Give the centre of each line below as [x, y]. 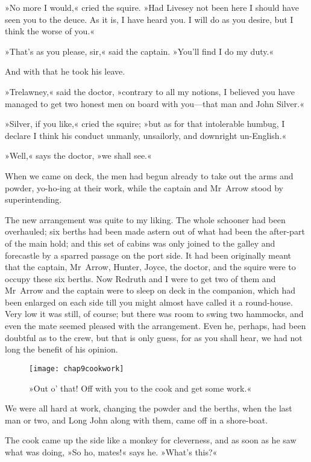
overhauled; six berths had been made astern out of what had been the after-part [155, 231]
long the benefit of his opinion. [61, 349]
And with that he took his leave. [65, 71]
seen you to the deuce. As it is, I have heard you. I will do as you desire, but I [149, 19]
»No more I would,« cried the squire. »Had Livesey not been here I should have [152, 7]
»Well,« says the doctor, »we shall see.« [78, 156]
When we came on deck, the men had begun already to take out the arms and [149, 175]
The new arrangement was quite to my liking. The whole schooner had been [145, 219]
